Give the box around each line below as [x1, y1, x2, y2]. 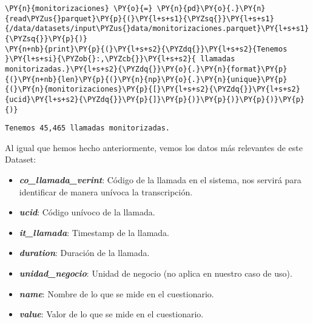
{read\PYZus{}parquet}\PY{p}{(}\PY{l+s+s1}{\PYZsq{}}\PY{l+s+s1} [5, 14, 274, 23]
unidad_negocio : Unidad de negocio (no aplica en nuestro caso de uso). [19, 267, 292, 280]
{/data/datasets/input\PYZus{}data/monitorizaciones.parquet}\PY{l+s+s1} [5, 24, 309, 33]
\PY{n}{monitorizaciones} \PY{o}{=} [5, 4, 153, 13]
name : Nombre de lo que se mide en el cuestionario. [19, 287, 214, 300]
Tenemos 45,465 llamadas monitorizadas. [5, 124, 170, 133]
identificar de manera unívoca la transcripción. [19, 185, 193, 198]
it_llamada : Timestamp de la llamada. [19, 226, 169, 238]
